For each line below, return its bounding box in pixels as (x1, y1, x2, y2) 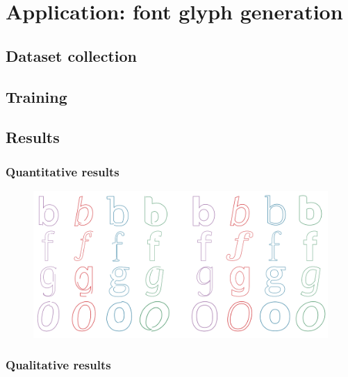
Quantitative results (6, 162, 119, 180)
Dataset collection (6, 44, 137, 66)
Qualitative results (6, 356, 111, 374)
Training (6, 85, 67, 107)
